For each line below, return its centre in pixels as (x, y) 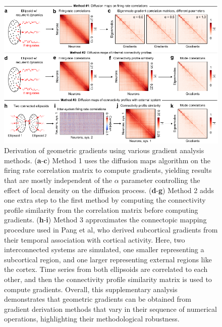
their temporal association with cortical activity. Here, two (95, 239)
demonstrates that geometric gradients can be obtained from (98, 299)
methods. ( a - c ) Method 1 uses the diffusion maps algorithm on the (107, 160)
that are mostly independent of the (58, 180)
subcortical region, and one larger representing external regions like (108, 259)
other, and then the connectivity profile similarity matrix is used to (108, 279)
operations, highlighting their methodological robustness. (92, 319)
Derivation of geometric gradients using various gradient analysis (104, 150)
